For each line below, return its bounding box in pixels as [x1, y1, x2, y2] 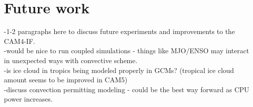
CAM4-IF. [4, 36, 36, 46]
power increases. [4, 94, 53, 104]
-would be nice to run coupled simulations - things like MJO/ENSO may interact [4, 45, 249, 56]
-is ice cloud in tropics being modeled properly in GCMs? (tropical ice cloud [4, 65, 234, 75]
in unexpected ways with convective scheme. [4, 55, 138, 65]
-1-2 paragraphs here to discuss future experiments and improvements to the [4, 26, 235, 36]
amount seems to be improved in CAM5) [4, 74, 128, 85]
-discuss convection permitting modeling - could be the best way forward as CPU [4, 84, 250, 94]
